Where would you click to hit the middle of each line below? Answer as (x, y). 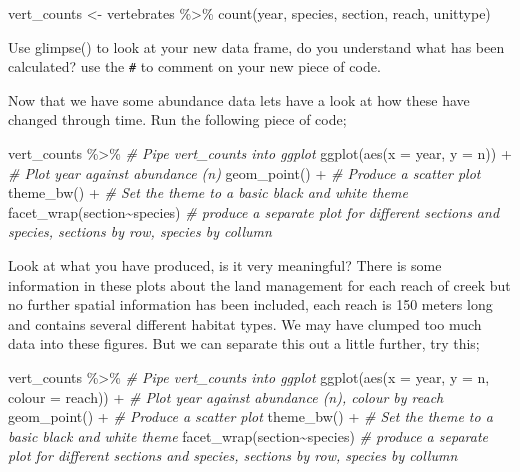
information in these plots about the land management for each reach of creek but (259, 284)
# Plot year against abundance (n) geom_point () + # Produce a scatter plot (244, 172)
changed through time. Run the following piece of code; (177, 119)
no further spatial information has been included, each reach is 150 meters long (250, 304)
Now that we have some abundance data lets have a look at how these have (239, 99)
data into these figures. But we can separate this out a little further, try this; (244, 343)
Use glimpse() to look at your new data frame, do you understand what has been (256, 46)
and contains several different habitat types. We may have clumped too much (245, 323)
